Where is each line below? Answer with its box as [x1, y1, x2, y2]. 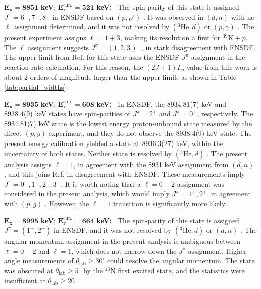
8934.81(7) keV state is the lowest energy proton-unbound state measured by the [4, 118, 252, 128]
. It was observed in [143, 11, 204, 22]
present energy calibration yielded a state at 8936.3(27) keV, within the [4, 137, 223, 148]
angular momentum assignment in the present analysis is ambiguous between [4, 236, 241, 246]
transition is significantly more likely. [113, 198, 227, 208]
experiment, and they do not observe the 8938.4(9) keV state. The [48, 128, 252, 138]
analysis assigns [4, 159, 52, 169]
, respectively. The [197, 108, 253, 119]
